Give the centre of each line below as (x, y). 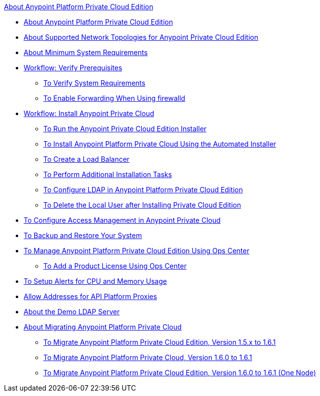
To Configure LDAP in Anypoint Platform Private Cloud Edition (143, 190)
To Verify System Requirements (95, 83)
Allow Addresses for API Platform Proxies (90, 296)
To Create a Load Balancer (86, 159)
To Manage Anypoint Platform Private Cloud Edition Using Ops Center (137, 251)
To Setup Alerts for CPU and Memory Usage (95, 281)
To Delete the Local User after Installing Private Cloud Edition (142, 205)
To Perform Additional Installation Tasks (108, 174)
